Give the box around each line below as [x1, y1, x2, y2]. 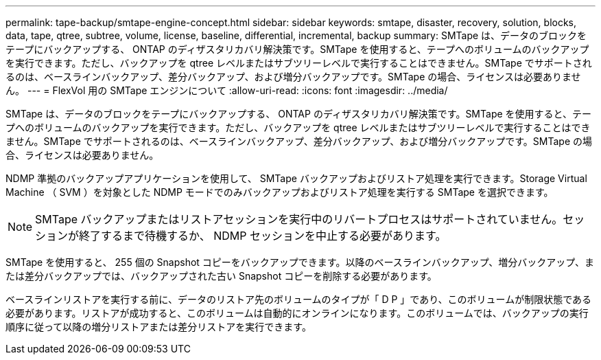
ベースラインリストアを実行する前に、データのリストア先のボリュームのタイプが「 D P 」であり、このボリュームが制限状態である [5, 293, 592, 305]
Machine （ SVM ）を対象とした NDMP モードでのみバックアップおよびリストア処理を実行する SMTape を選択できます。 [5, 186, 554, 198]
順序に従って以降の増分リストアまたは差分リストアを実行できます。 [5, 321, 311, 333]
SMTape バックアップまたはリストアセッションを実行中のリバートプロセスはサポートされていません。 [35, 212, 563, 226]
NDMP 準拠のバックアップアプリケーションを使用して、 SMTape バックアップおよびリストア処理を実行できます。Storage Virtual [5, 172, 587, 184]
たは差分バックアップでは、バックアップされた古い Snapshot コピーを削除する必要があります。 [5, 270, 437, 282]
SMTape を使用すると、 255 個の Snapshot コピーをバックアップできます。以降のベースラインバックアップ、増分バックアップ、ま [5, 256, 594, 268]
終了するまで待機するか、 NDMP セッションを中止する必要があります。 [79, 229, 447, 243]
